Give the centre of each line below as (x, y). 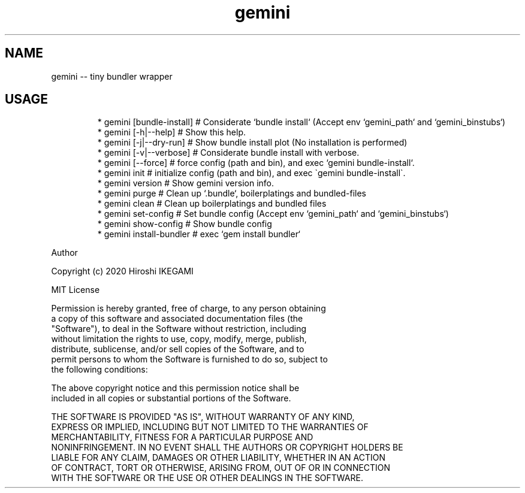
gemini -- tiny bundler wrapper (112, 76)
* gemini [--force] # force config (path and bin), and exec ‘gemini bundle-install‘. (256, 163)
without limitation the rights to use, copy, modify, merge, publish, (179, 339)
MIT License (76, 290)
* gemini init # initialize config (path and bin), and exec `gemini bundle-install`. (251, 173)
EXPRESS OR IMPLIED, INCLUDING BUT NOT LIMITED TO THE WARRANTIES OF (210, 427)
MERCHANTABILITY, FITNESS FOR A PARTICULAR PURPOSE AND (182, 437)
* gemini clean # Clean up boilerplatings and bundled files (212, 204)
